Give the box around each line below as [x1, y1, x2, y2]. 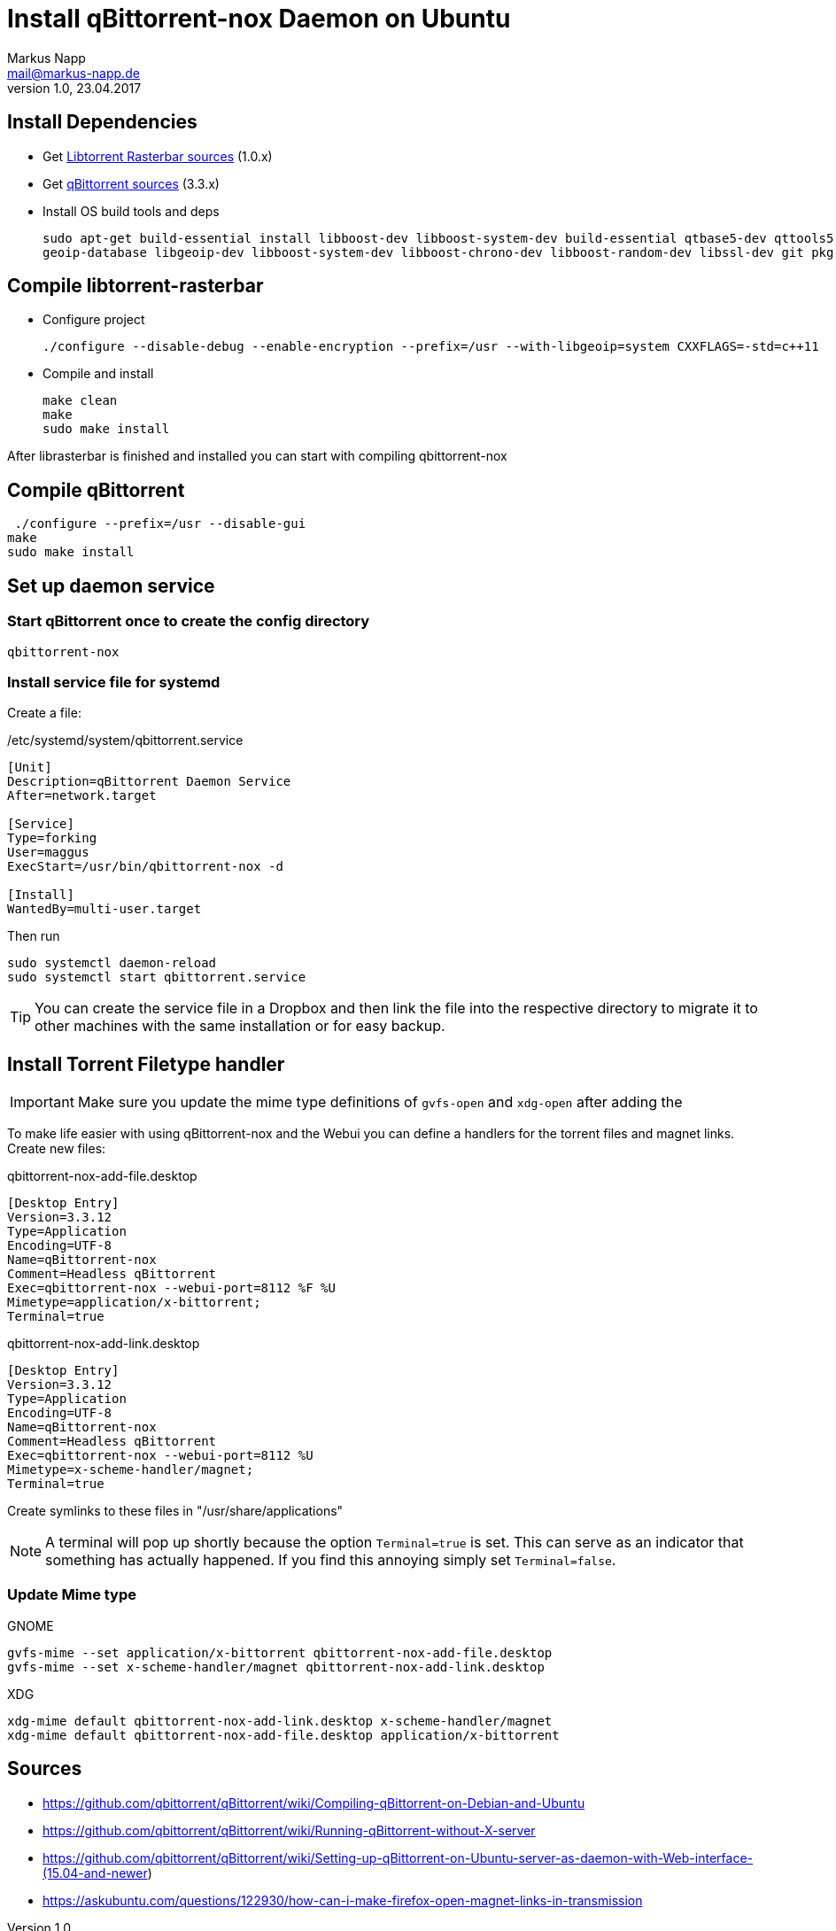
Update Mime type [7, 1586, 137, 1604]
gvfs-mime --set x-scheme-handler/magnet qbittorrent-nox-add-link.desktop [7, 1659, 545, 1674]
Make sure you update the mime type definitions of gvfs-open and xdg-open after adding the [77, 1093, 683, 1112]
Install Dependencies [7, 111, 197, 134]
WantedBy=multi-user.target [7, 902, 202, 917]
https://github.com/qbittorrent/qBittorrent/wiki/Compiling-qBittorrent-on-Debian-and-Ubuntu [43, 1795, 585, 1811]
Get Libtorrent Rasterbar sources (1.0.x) [43, 148, 273, 164]
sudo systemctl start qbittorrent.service [7, 970, 306, 985]
